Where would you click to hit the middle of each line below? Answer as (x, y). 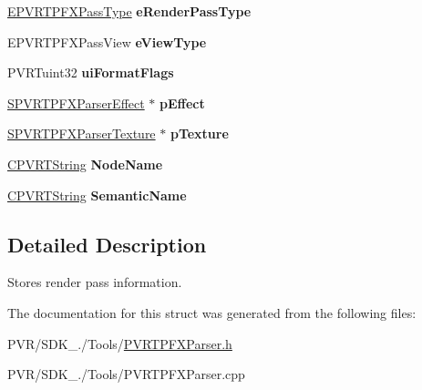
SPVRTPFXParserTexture (82, 133)
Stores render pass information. (95, 282)
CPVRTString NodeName (85, 164)
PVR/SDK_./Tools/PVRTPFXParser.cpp (126, 374)
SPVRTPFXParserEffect (76, 103)
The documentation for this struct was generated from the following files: (212, 312)
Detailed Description (107, 244)
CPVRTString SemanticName (97, 195)
